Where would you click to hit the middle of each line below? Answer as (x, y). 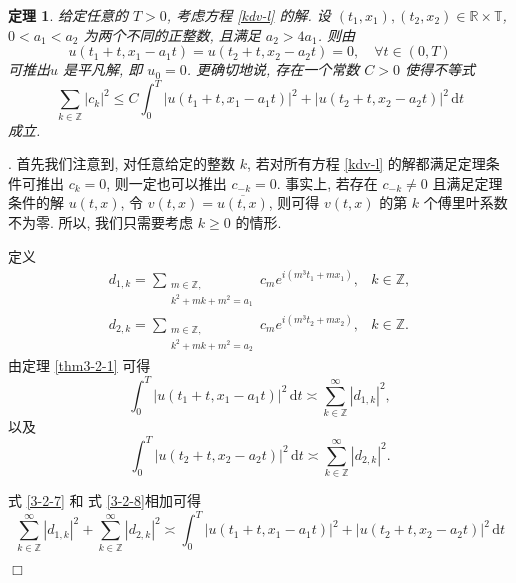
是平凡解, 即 (103, 69)
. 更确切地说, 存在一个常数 (273, 69)
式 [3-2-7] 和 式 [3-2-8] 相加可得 (104, 500)
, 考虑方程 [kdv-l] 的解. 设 (248, 15)
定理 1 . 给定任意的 (68, 15)
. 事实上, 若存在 (327, 182)
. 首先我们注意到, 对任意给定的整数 (122, 163)
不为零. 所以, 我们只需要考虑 (101, 221)
